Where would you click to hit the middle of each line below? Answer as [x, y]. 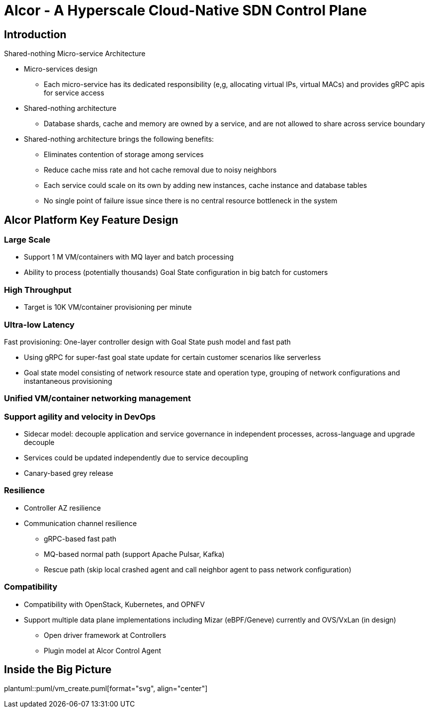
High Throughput [38, 290]
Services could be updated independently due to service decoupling [136, 458]
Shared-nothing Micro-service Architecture [75, 54]
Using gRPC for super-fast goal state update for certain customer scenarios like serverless [172, 357]
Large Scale [27, 240]
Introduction [35, 34]
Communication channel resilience [81, 523]
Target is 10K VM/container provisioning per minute [108, 307]
